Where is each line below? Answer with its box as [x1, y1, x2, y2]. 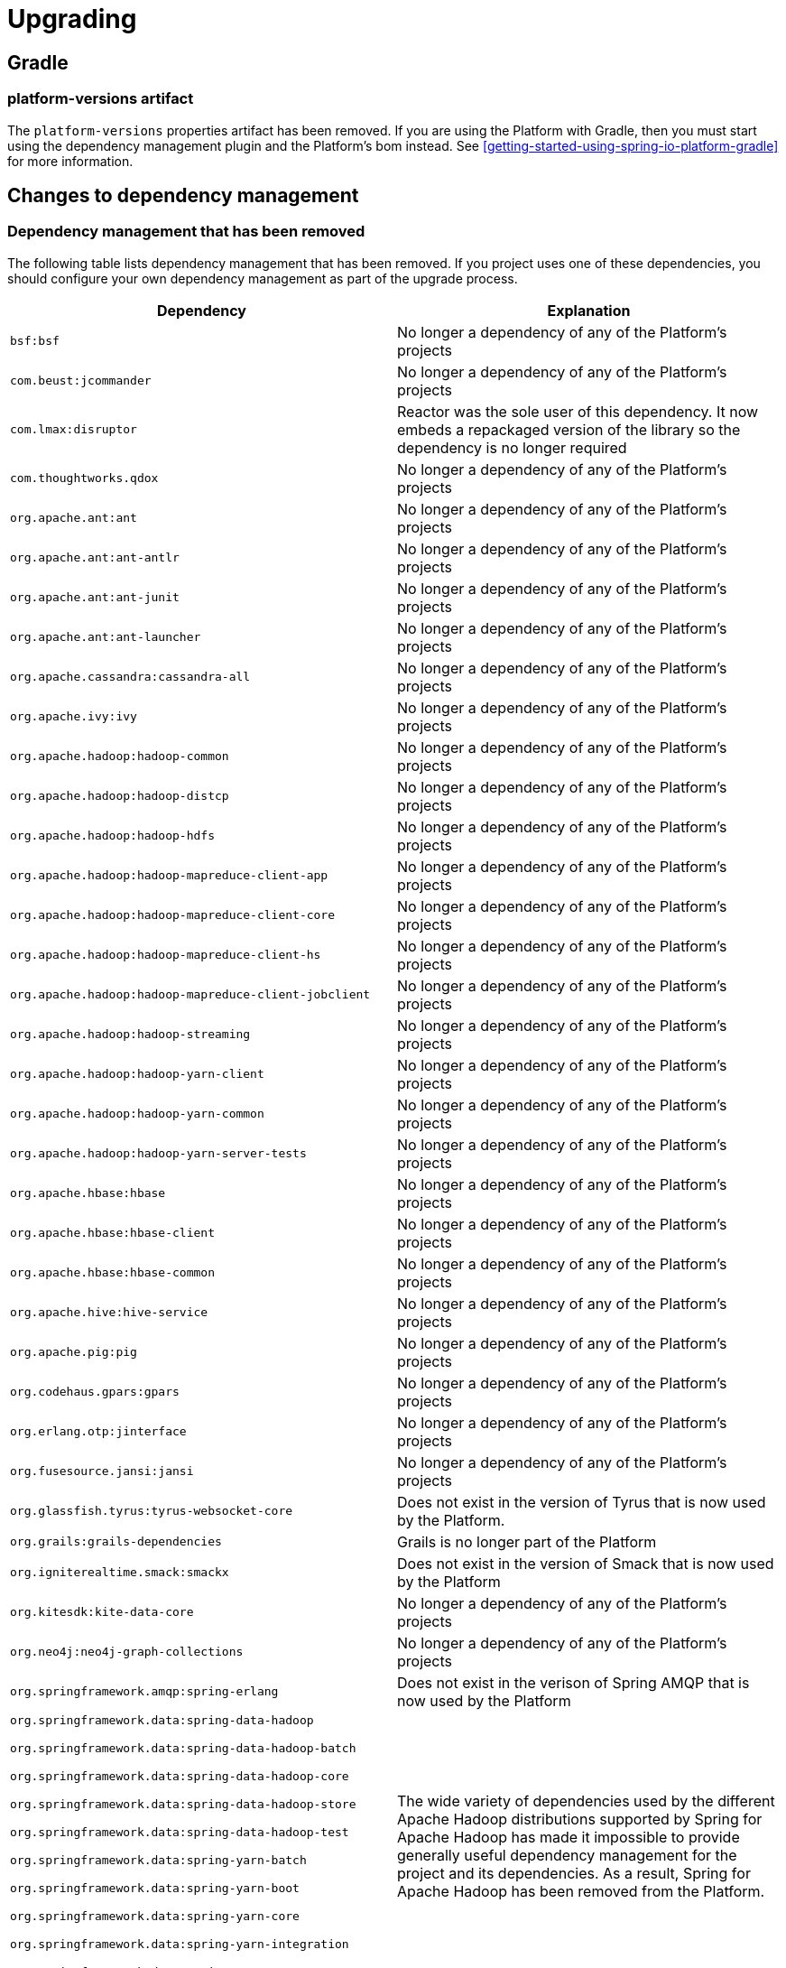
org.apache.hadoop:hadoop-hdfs [10, 829, 215, 843]
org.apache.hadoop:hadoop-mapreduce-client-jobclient [10, 988, 371, 1002]
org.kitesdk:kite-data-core [10, 1605, 194, 1620]
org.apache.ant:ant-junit [10, 590, 180, 605]
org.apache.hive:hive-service [10, 1305, 208, 1320]
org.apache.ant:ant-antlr [10, 551, 180, 565]
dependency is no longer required [397, 438, 627, 457]
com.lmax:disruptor [10, 422, 137, 437]
